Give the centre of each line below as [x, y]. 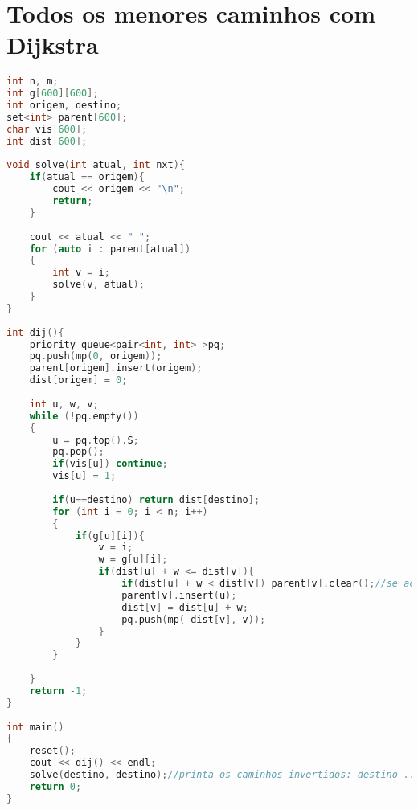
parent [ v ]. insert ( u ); [179, 595]
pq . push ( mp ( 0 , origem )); [96, 356]
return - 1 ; [58, 691]
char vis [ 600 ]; [47, 129]
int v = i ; [81, 273]
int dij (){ [35, 332]
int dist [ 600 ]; [47, 141]
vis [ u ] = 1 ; [84, 476]
